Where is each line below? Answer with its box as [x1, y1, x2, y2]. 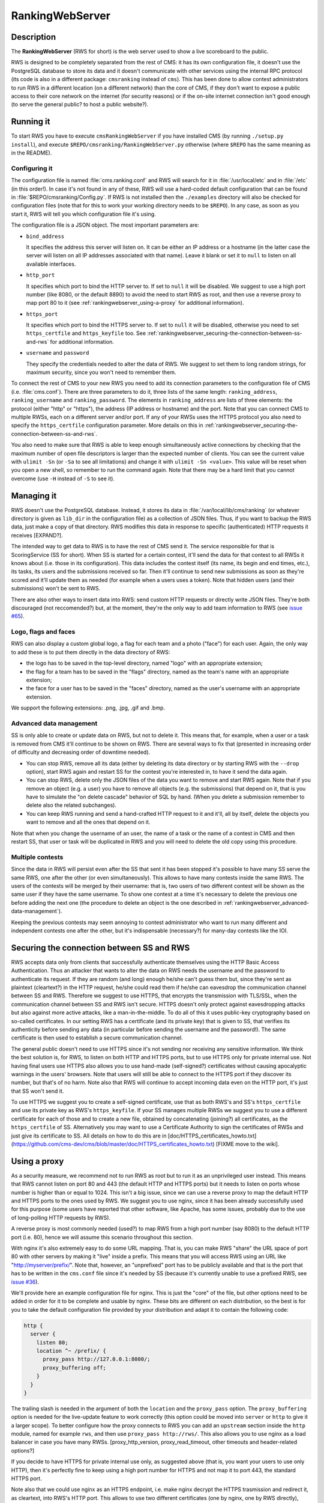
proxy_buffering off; [43, 1364, 106, 1371]
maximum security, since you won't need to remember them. [26, 369, 176, 376]
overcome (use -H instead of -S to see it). [11, 475, 115, 482]
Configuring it [11, 164, 53, 173]
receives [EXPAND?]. [11, 531, 63, 539]
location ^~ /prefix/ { [36, 1347, 106, 1354]
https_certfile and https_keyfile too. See [26, 329, 146, 337]
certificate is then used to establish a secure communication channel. [11, 1034, 183, 1041]
